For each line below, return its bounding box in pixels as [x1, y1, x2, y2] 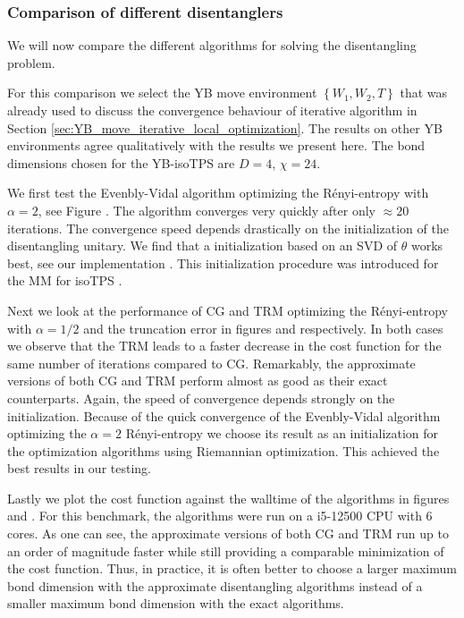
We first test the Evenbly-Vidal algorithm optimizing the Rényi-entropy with [7, 183, 429, 202]
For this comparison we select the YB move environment [7, 83, 317, 102]
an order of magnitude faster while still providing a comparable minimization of [7, 541, 444, 560]
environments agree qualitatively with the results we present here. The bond [7, 136, 426, 155]
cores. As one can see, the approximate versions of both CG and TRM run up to [7, 524, 449, 543]
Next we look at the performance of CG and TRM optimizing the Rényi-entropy [7, 301, 448, 319]
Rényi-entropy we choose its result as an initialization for [125, 424, 439, 443]
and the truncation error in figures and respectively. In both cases [83, 318, 443, 337]
